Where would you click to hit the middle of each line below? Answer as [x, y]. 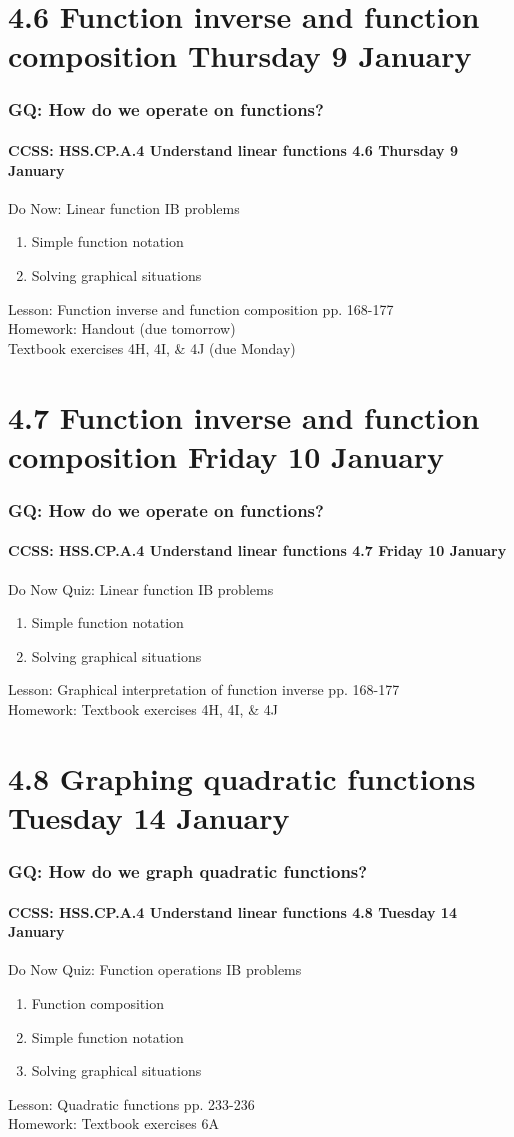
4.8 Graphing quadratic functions [242, 777]
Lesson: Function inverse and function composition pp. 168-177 [201, 308]
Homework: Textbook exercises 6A [113, 1123]
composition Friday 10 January [226, 455]
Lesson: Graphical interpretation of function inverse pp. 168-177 [204, 689]
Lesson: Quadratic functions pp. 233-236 [131, 1103]
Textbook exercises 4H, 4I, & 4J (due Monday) [152, 347]
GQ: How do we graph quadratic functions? [188, 871]
